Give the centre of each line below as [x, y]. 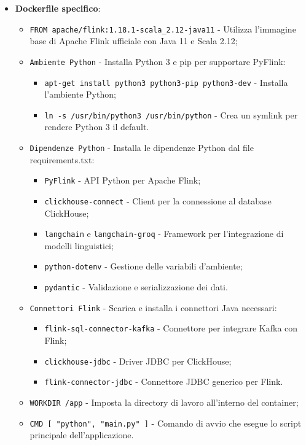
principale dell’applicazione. [82, 435]
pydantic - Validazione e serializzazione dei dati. [136, 287]
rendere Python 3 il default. [97, 127]
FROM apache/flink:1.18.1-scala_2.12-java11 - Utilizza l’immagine [163, 29]
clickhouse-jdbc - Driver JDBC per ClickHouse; [138, 361]
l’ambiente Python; [80, 94]
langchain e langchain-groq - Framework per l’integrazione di [164, 234]
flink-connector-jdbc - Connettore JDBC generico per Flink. [164, 381]
